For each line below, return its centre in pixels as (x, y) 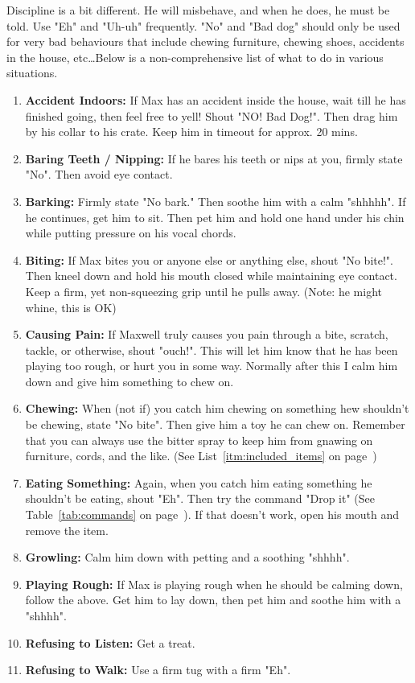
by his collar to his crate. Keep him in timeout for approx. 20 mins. (191, 132)
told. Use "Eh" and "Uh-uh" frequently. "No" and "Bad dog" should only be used (203, 25)
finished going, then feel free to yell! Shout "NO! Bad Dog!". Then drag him (212, 115)
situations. (32, 73)
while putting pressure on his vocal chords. (131, 233)
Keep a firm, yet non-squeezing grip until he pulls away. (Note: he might (203, 291)
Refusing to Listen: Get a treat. (110, 642)
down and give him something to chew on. (129, 381)
